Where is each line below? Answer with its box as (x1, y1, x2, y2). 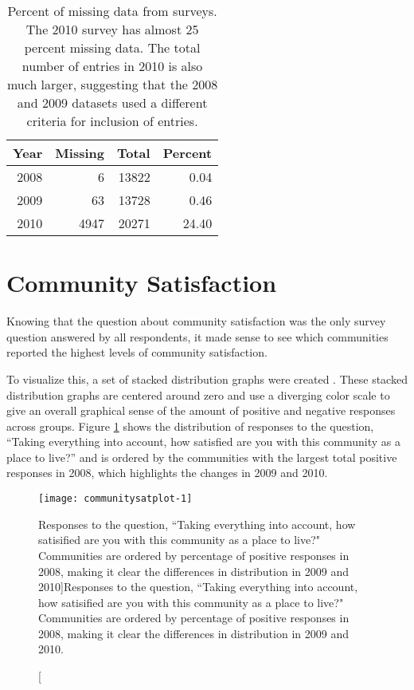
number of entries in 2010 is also (21, 57, 203, 75)
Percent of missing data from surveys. (7, 2, 217, 20)
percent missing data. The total (24, 38, 201, 57)
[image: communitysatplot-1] (38, 493, 193, 505)
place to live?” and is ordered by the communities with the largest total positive (6, 448, 397, 465)
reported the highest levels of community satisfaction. (6, 344, 268, 361)
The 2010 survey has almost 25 (25, 20, 199, 38)
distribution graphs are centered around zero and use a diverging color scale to (6, 386, 390, 403)
